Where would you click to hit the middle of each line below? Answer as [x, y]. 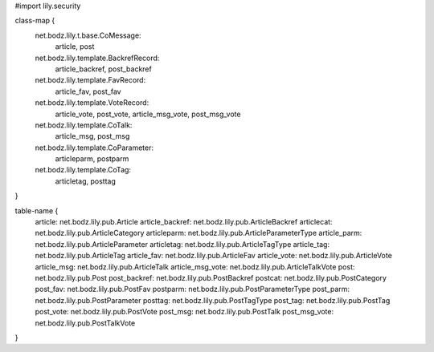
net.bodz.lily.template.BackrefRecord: [97, 58]
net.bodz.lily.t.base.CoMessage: [88, 35]
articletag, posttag [85, 181]
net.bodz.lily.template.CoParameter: [94, 148]
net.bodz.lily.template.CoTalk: [84, 125]
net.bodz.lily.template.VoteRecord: [92, 103]
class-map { [35, 21]
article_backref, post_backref [103, 69]
